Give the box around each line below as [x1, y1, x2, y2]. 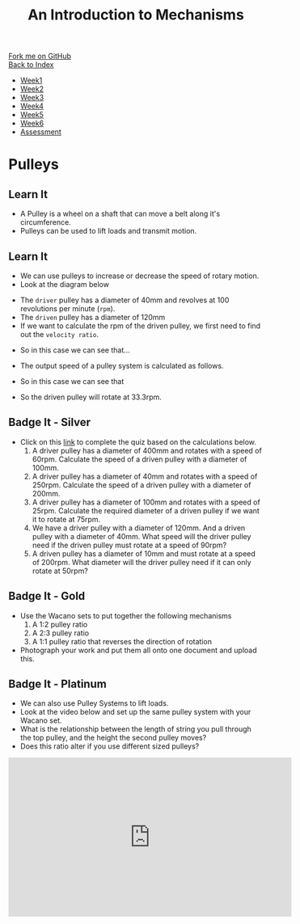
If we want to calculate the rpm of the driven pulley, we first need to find [19, 321, 261, 331]
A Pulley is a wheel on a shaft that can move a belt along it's [19, 209, 221, 219]
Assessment [19, 127, 62, 137]
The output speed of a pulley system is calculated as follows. [19, 361, 224, 370]
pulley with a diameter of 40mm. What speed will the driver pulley [32, 531, 251, 541]
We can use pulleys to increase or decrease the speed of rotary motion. [19, 271, 260, 281]
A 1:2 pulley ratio [32, 619, 88, 629]
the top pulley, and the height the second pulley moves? [19, 733, 207, 743]
